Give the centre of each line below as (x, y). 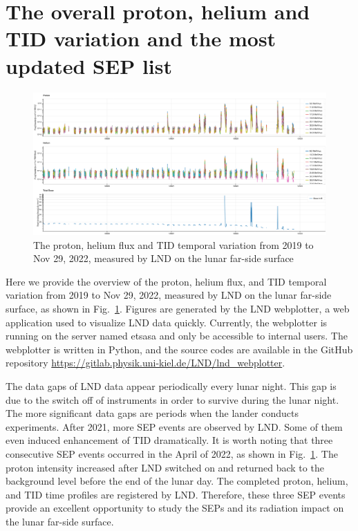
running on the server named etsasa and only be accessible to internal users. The (177, 336)
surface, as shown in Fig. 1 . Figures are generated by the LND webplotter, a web (178, 309)
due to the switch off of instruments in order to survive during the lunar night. (172, 399)
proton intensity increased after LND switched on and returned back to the (165, 467)
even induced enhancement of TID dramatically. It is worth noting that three (169, 440)
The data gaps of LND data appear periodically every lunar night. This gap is (171, 386)
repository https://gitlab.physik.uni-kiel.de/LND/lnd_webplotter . (145, 363)
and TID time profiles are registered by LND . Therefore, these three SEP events (176, 494)
